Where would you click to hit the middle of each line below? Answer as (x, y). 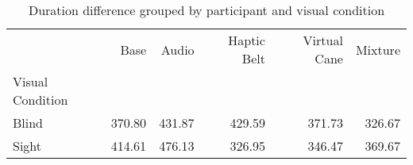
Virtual (323, 40)
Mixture (378, 49)
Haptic (247, 40)
